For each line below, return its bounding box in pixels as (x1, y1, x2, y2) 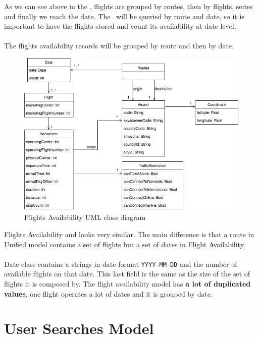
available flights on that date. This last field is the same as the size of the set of (4, 268, 250, 279)
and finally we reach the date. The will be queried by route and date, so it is (4, 11, 244, 21)
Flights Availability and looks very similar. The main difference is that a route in (4, 229, 254, 239)
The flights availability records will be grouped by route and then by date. (4, 40, 234, 51)
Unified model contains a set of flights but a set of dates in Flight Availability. (4, 239, 245, 249)
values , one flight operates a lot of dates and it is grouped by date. (4, 288, 213, 299)
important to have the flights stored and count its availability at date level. (4, 21, 236, 31)
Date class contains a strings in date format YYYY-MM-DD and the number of (4, 258, 237, 269)
